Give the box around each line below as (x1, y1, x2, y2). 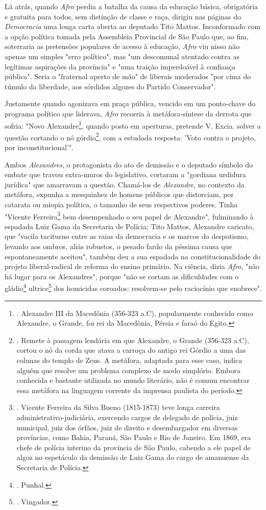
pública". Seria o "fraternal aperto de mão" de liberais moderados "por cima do (5, 71, 251, 82)
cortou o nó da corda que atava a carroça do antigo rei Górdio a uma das (16, 345, 246, 355)
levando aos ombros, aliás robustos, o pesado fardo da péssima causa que (5, 241, 232, 252)
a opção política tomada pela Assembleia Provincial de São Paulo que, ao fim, (5, 31, 249, 41)
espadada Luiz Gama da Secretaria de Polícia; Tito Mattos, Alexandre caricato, (5, 221, 254, 231)
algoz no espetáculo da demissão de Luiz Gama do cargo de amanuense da (16, 452, 249, 463)
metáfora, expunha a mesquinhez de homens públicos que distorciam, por (5, 189, 234, 200)
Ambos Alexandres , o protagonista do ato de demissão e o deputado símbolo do (5, 159, 253, 169)
